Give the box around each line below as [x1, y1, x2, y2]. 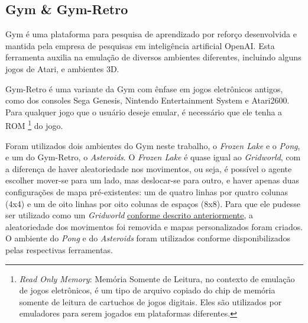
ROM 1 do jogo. [5, 118, 63, 132]
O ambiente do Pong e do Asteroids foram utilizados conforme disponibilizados [5, 232, 291, 244]
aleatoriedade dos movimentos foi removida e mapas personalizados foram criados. [5, 220, 303, 232]
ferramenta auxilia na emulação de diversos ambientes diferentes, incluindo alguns [5, 51, 301, 63]
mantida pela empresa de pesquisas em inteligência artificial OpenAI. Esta [5, 39, 275, 51]
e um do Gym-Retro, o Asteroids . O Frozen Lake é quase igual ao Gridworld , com [5, 151, 301, 163]
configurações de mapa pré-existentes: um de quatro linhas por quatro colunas [5, 185, 288, 198]
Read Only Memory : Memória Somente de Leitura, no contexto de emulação [19, 272, 295, 285]
